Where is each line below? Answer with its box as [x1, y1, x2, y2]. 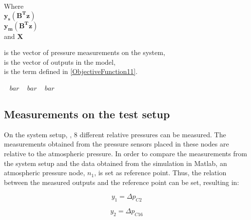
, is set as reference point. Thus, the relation [94, 167, 227, 178]
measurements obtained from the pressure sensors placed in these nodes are [4, 139, 229, 149]
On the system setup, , [4, 129, 72, 139]
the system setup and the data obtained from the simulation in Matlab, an [4, 158, 227, 168]
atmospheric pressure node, [4, 167, 85, 178]
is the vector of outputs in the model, [4, 56, 116, 67]
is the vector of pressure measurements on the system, [4, 47, 165, 57]
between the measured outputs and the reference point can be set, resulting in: [4, 177, 239, 187]
